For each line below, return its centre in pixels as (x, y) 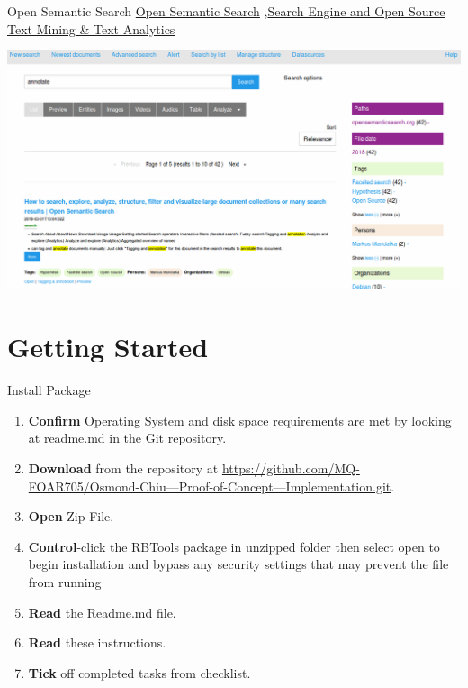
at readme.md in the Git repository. (127, 438)
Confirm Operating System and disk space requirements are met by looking (240, 420)
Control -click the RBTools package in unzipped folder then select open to (234, 546)
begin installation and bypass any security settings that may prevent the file (238, 564)
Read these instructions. (97, 642)
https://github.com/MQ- (291, 468)
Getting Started (108, 347)
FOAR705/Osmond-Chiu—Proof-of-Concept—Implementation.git (210, 486)
